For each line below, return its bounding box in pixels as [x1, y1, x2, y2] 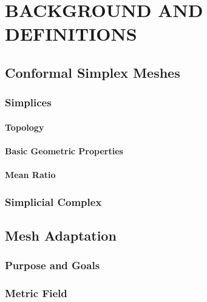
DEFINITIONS [5, 21, 137, 46]
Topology [5, 120, 44, 133]
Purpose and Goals [5, 258, 100, 273]
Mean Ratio [5, 168, 56, 181]
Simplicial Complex [5, 194, 102, 209]
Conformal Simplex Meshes [5, 63, 180, 81]
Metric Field [5, 286, 67, 301]
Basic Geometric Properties [5, 144, 123, 157]
